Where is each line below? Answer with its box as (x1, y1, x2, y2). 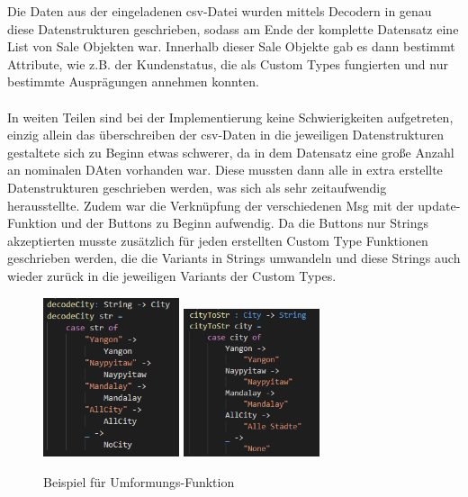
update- (418, 195, 461, 214)
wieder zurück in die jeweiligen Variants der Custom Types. (7, 266, 337, 285)
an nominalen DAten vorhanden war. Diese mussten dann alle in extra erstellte (7, 160, 443, 179)
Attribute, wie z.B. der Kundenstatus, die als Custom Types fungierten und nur (7, 54, 448, 73)
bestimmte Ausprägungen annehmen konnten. (7, 72, 259, 91)
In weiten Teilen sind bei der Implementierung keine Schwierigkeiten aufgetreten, (7, 107, 454, 126)
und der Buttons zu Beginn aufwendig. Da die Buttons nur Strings (60, 213, 429, 232)
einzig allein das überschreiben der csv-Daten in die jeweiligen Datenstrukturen (7, 125, 445, 144)
